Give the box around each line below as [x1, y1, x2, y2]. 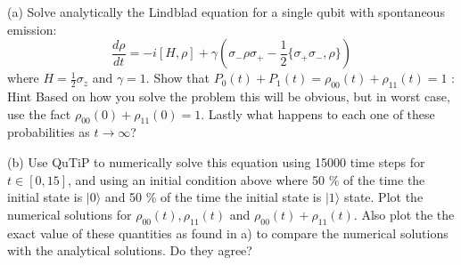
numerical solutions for [7, 205, 132, 223]
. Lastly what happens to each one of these [201, 104, 435, 123]
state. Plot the [343, 188, 424, 206]
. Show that [145, 68, 210, 87]
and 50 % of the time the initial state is [104, 188, 322, 206]
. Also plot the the [353, 205, 455, 223]
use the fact [7, 104, 71, 123]
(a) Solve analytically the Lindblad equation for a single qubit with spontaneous [7, 3, 445, 20]
